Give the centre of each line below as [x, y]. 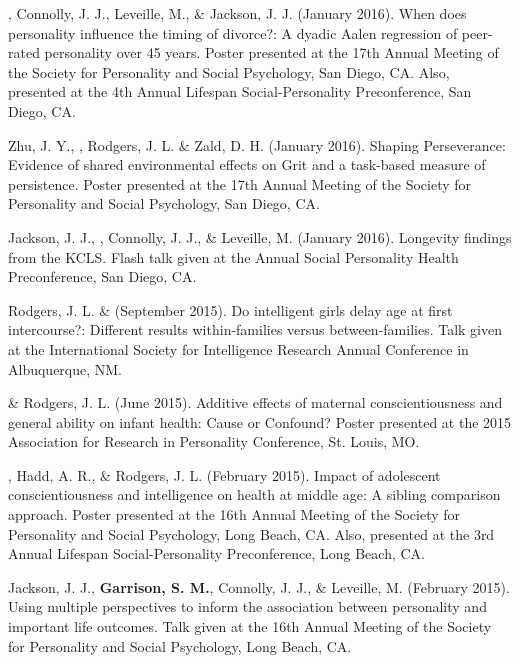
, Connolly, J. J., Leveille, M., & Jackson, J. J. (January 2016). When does [237, 13]
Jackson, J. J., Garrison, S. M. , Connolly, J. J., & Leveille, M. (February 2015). [259, 586]
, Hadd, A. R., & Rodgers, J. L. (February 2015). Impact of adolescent [224, 474]
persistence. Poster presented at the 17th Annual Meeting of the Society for [240, 183]
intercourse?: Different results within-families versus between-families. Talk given [255, 329]
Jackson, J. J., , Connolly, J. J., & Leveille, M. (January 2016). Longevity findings [260, 236]
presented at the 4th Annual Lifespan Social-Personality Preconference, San [240, 91]
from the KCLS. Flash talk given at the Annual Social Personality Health [233, 256]
